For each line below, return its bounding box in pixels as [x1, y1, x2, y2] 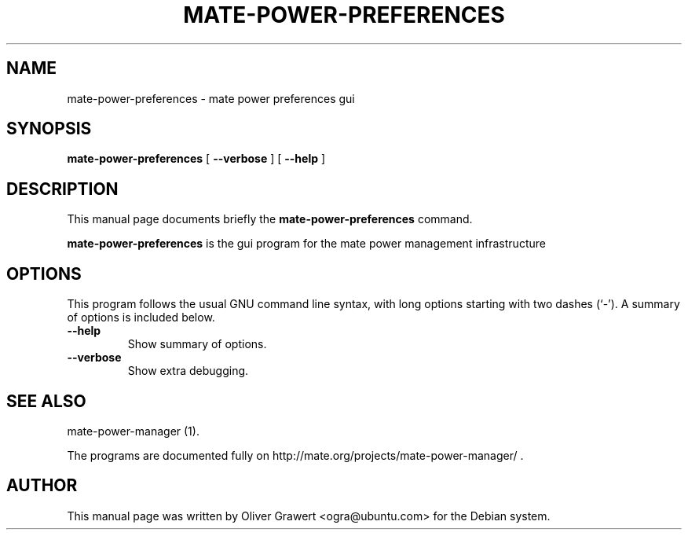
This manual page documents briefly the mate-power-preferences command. [67, 212, 473, 226]
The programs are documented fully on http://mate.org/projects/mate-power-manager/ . [67, 448, 524, 462]
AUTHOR [6, 475, 78, 496]
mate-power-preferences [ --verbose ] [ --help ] [67, 152, 326, 166]
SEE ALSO [6, 391, 86, 411]
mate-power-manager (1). [67, 424, 199, 438]
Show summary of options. [127, 337, 267, 351]
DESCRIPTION [6, 178, 119, 199]
